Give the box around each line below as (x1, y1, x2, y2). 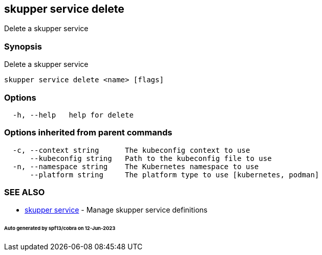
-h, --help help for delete (12, 110, 134, 119)
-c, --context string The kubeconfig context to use (12, 146, 250, 154)
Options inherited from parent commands (4, 127, 173, 138)
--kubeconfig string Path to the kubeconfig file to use (30, 154, 272, 163)
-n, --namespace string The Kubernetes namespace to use (12, 162, 259, 171)
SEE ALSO (4, 187, 45, 198)
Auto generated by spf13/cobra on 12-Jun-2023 (4, 225, 116, 231)
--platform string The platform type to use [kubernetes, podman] (30, 170, 319, 179)
